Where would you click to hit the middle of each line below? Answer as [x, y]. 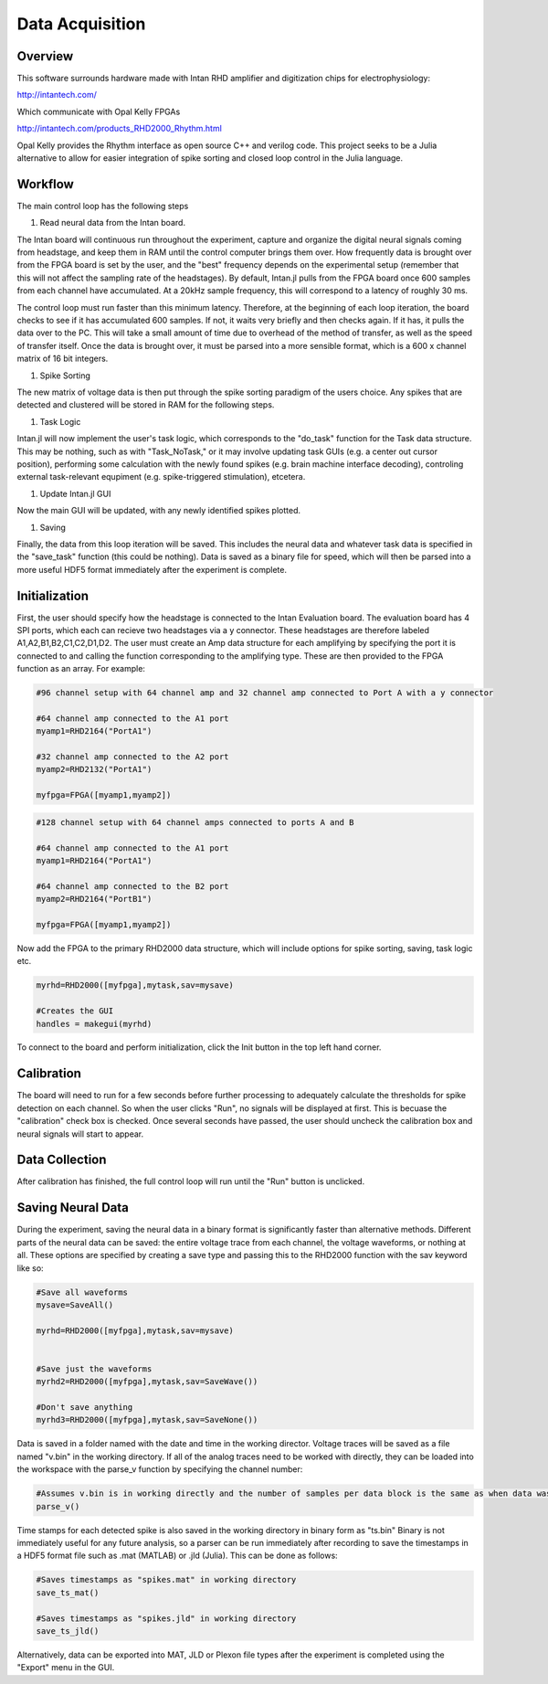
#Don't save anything [84, 1408]
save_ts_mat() [68, 1593]
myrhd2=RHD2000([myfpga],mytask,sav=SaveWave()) [147, 1382]
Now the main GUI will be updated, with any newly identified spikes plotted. [159, 511]
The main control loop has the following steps [103, 206]
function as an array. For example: [81, 669]
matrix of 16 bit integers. [63, 359]
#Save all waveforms [82, 1292]
